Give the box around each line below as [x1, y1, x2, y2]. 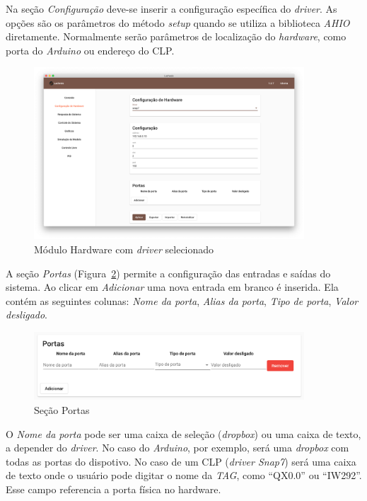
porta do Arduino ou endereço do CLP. [6, 42, 175, 57]
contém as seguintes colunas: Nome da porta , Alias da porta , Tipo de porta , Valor [6, 293, 359, 308]
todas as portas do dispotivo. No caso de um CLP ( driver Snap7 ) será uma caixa [6, 454, 356, 468]
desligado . [6, 307, 48, 322]
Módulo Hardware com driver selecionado [34, 241, 214, 256]
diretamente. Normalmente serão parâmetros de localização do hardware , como [6, 29, 346, 44]
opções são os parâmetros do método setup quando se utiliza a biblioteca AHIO [6, 15, 350, 30]
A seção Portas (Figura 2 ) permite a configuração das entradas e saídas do [6, 265, 331, 280]
